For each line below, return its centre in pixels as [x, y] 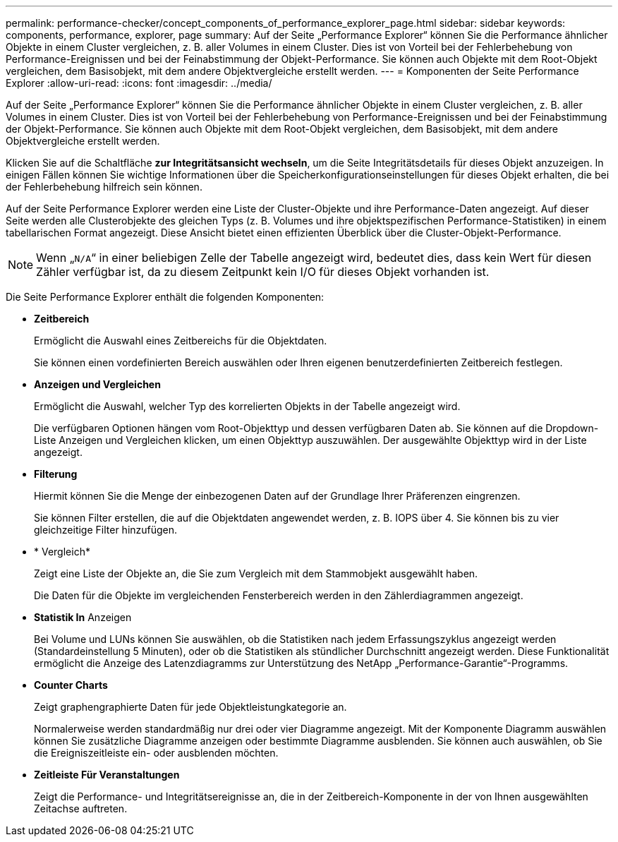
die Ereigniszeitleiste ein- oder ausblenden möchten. [156, 753]
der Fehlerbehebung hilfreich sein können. [104, 187]
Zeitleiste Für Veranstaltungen [107, 775]
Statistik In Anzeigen [83, 617]
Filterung [56, 474]
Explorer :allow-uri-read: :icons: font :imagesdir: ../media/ [139, 83]
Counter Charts [71, 685]
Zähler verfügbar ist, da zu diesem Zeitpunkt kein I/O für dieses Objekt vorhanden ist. [263, 272]
